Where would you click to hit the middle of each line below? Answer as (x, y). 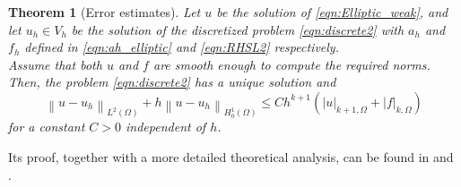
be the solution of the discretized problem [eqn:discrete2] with (238, 29)
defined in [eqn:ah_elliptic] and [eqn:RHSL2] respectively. (182, 47)
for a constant (47, 127)
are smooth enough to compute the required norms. (291, 64)
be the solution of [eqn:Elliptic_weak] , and (332, 12)
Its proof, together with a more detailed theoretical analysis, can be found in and (231, 156)
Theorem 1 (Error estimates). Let (104, 12)
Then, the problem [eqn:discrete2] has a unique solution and (172, 82)
